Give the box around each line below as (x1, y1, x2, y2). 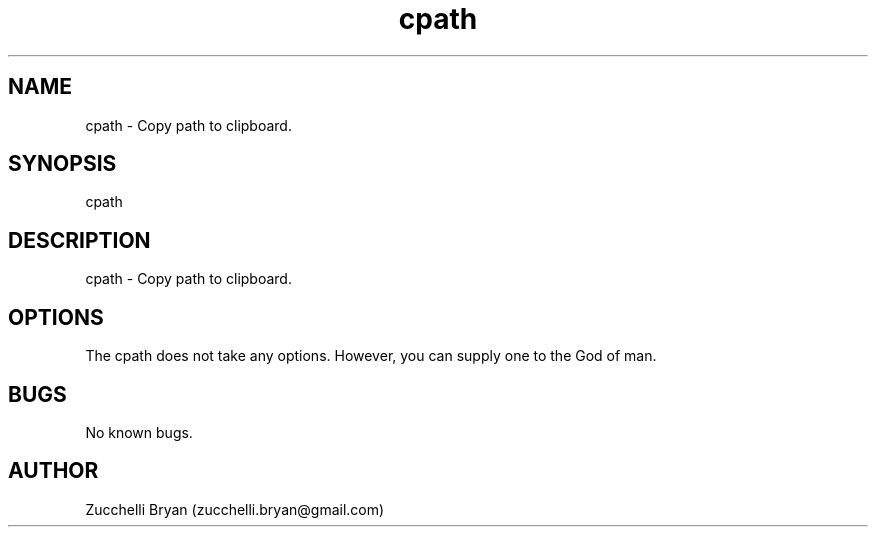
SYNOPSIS (8, 151, 117, 177)
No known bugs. (85, 423, 193, 441)
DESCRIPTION (8, 227, 151, 253)
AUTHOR (8, 458, 99, 484)
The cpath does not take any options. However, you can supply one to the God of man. (85, 347, 657, 365)
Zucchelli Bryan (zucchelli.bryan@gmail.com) (85, 500, 385, 518)
